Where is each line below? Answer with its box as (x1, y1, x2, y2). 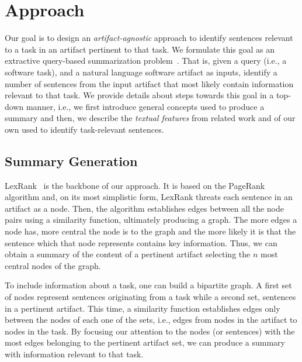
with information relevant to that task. (5, 347, 144, 360)
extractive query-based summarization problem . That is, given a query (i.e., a (5, 54, 287, 67)
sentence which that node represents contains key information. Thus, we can (5, 236, 277, 249)
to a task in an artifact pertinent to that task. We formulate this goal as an (5, 43, 275, 55)
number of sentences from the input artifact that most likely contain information (5, 77, 294, 89)
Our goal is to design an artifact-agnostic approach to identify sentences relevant (5, 32, 293, 44)
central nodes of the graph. (5, 259, 101, 271)
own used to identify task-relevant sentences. (5, 123, 164, 135)
